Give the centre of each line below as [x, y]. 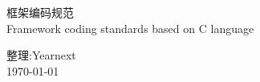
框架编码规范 [40, 12]
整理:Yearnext [41, 55]
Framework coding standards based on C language [130, 28]
